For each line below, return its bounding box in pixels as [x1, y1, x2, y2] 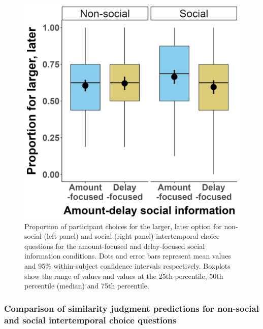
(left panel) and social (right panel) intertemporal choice [44, 231, 220, 241]
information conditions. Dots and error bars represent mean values [24, 250, 231, 261]
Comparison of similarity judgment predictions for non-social [4, 302, 259, 314]
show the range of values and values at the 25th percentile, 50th [24, 270, 223, 281]
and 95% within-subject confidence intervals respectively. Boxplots [24, 260, 231, 271]
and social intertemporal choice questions [4, 313, 177, 326]
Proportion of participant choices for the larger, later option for [24, 221, 222, 231]
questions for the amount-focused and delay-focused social [24, 240, 205, 251]
